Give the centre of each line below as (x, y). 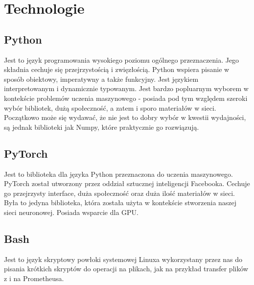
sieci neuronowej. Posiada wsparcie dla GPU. (71, 212)
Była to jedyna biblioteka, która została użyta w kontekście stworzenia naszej (120, 202)
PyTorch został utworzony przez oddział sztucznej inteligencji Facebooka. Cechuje (127, 183)
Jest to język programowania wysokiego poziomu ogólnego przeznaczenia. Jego (122, 59)
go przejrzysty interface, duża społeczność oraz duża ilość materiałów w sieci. (119, 193)
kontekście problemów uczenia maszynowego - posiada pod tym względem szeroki (126, 98)
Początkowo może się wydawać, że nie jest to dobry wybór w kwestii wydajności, (125, 117)
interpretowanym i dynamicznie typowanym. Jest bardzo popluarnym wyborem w (126, 88)
